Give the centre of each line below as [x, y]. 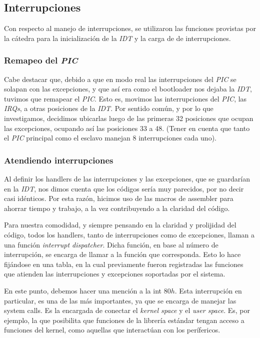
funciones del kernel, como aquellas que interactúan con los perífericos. [112, 330]
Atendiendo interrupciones [59, 160]
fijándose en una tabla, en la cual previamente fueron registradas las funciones [124, 264]
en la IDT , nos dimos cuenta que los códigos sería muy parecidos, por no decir [124, 188]
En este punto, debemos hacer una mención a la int [83, 290]
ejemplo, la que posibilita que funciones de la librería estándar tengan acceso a [124, 320]
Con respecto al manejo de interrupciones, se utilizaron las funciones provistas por [130, 28]
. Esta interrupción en [208, 290]
